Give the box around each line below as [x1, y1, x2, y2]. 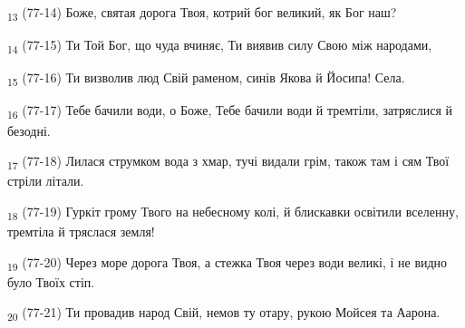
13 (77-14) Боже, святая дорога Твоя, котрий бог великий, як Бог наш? [7, 3, 397, 24]
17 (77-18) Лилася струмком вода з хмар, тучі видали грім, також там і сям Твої [7, 151, 450, 172]
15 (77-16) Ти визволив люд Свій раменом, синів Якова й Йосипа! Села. [7, 68, 405, 90]
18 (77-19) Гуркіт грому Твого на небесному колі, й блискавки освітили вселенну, [7, 201, 459, 223]
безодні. [7, 121, 51, 140]
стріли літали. [7, 171, 84, 190]
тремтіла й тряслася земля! [7, 221, 155, 240]
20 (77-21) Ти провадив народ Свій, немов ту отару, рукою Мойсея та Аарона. [7, 303, 441, 324]
